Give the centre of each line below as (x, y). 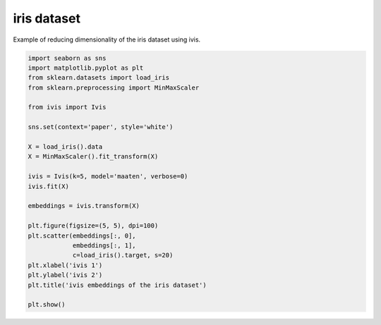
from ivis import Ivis (67, 107)
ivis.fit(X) (49, 186)
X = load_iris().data (65, 147)
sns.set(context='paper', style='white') (101, 127)
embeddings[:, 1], (104, 245)
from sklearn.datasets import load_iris (98, 78)
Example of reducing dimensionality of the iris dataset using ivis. (107, 39)
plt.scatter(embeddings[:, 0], (82, 235)
